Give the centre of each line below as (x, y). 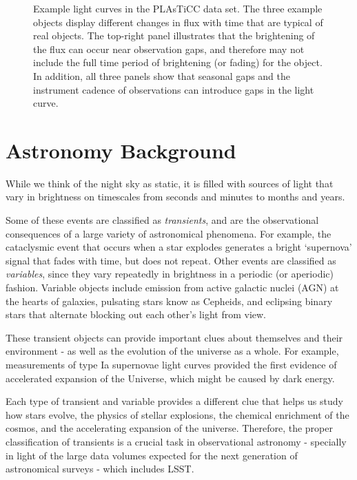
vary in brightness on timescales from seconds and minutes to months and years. (175, 197)
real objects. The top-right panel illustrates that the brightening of (174, 35)
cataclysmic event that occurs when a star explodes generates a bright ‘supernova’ (179, 247)
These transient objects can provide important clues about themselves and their (174, 337)
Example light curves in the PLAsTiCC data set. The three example (178, 8)
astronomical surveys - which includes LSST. (100, 469)
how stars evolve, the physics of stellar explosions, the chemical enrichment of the (177, 414)
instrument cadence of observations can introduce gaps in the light (174, 89)
